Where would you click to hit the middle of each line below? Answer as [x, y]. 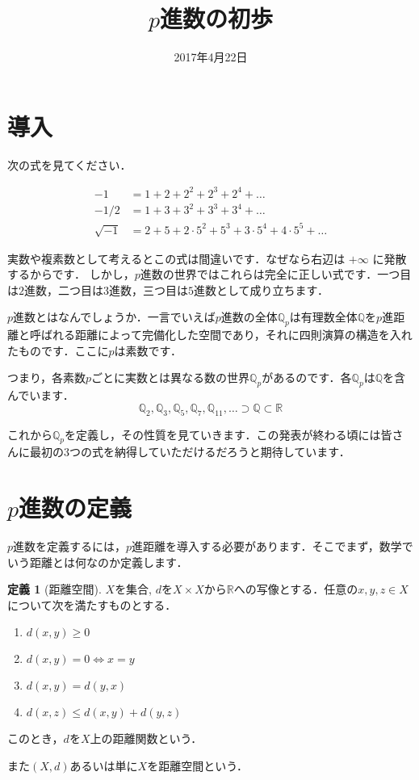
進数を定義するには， [70, 546]
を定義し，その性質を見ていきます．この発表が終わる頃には [223, 434]
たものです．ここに [58, 350]
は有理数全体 [323, 317]
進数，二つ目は [64, 289]
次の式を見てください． [69, 164]
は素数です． [148, 350]
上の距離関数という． [146, 738]
